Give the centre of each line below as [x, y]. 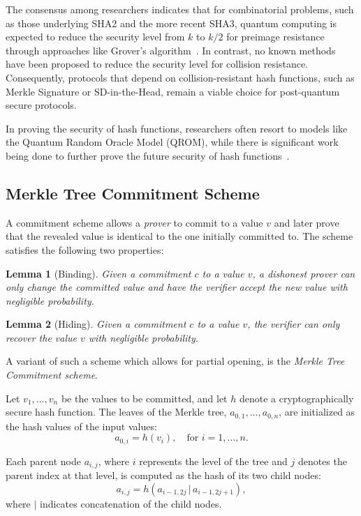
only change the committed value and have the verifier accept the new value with [177, 287]
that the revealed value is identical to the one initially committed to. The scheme [179, 236]
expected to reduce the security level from [95, 37]
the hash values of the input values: [81, 426]
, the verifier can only [294, 324]
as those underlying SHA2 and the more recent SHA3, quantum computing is [171, 23]
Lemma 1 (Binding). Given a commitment [98, 273]
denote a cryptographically [296, 398]
